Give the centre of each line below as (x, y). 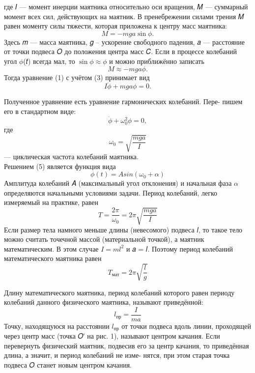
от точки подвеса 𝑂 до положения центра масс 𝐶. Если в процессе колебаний (120, 51)
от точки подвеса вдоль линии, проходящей (186, 326)
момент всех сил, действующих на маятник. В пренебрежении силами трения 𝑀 (124, 16)
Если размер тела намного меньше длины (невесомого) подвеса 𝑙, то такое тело (123, 229)
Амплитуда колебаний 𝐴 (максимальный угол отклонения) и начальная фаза (118, 183)
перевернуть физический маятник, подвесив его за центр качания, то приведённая (127, 345)
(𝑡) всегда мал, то (49, 61)
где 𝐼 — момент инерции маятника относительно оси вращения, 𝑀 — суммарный (126, 6)
